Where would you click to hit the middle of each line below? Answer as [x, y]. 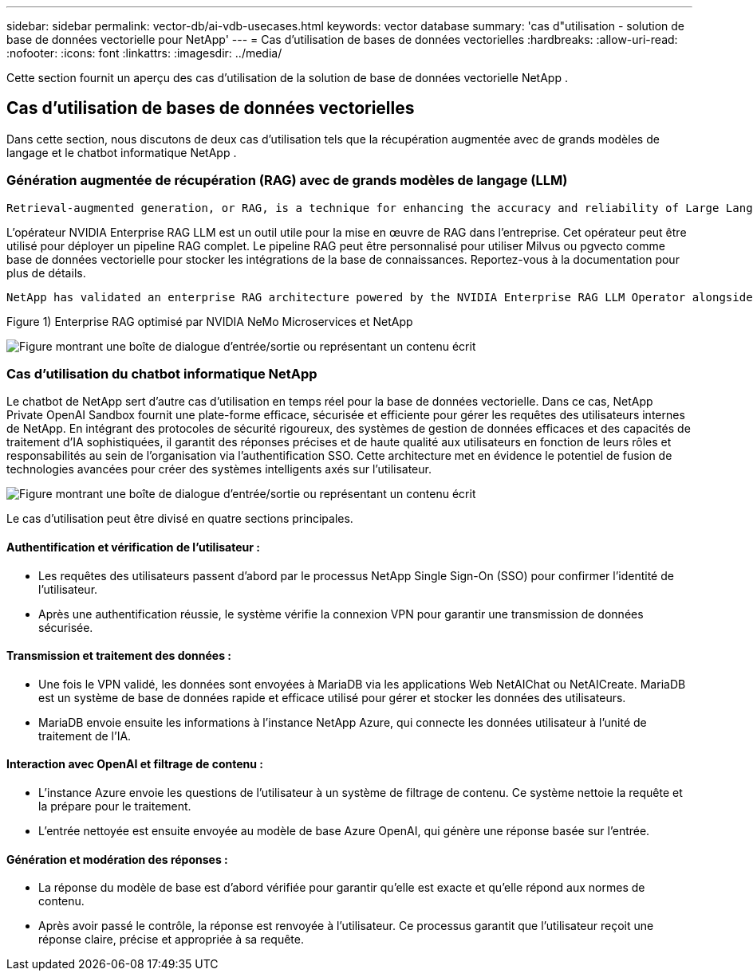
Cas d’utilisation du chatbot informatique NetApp [162, 373]
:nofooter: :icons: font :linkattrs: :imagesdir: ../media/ [144, 53]
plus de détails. [46, 273]
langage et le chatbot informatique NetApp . [122, 152]
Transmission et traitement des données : [119, 656]
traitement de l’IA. [85, 736]
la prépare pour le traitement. [115, 806]
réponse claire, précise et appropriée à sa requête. [171, 940]
